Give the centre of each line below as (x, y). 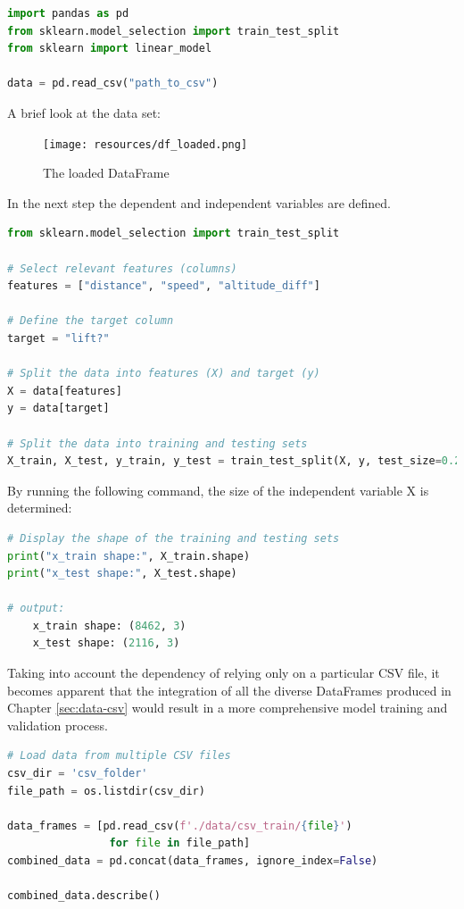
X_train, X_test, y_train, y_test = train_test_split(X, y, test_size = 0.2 (234, 461)
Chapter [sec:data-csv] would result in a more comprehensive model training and (228, 708)
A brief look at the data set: (84, 112)
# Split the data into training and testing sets (157, 443)
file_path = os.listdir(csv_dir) (106, 791)
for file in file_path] (180, 843)
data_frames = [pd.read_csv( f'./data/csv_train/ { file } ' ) (180, 826)
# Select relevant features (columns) (122, 268)
